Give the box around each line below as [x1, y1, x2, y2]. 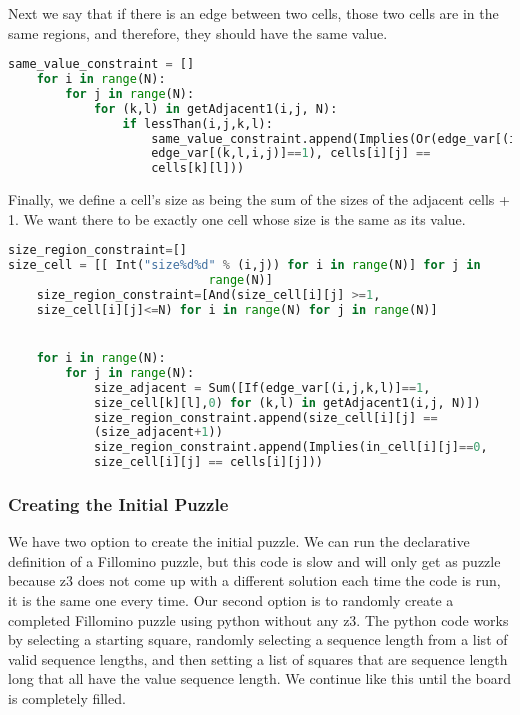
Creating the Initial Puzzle [8, 491, 229, 516]
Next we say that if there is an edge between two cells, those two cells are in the [8, 3, 499, 23]
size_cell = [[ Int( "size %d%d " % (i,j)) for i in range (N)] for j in [8, 258, 481, 273]
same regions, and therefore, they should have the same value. [8, 22, 388, 43]
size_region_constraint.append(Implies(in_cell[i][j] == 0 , [93, 440, 488, 455]
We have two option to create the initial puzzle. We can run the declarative [8, 531, 470, 552]
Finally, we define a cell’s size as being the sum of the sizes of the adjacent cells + [8, 189, 510, 210]
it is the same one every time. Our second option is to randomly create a [8, 590, 454, 611]
